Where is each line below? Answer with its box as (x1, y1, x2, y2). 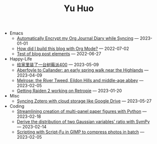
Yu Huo (63, 3, 94, 14)
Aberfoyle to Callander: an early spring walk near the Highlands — (16, 67, 149, 73)
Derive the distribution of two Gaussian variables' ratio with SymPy (16, 119, 150, 125)
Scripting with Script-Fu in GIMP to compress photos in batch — (16, 129, 144, 135)
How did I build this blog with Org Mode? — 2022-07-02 (16, 46, 129, 51)
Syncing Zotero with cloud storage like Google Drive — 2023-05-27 (16, 98, 152, 104)
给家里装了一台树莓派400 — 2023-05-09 (16, 62, 99, 68)
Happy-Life (9, 56, 32, 62)
